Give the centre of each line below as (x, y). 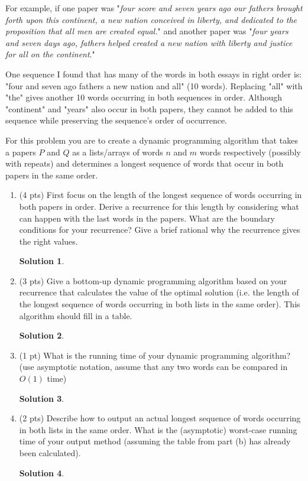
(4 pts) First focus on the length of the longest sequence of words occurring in (161, 195)
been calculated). (50, 453)
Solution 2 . (42, 335)
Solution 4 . (42, 472)
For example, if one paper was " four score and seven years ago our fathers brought (154, 8)
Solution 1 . (42, 261)
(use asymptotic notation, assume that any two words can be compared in (153, 367)
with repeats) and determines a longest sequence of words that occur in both (145, 163)
